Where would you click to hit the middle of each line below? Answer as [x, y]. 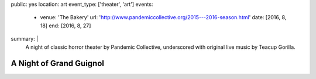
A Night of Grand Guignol [58, 64]
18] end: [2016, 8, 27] [66, 26]
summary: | [25, 39]
